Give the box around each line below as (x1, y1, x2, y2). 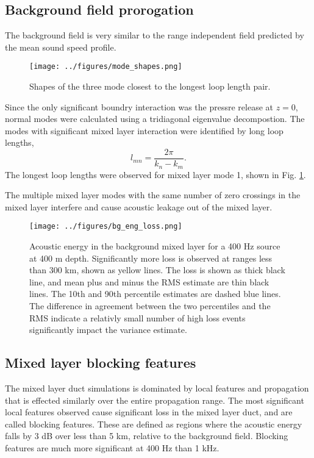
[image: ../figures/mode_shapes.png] (29, 62, 182, 71)
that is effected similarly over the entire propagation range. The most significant (5, 393, 304, 406)
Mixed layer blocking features (5, 353, 196, 372)
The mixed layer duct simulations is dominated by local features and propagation (5, 381, 309, 394)
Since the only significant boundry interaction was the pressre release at (5, 100, 274, 113)
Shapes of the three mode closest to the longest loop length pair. (29, 80, 271, 93)
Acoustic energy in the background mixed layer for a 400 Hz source (29, 239, 280, 252)
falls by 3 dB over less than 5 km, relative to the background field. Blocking (5, 429, 288, 442)
